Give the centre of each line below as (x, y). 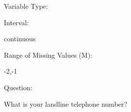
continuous (20, 39)
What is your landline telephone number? (66, 104)
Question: (18, 87)
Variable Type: (26, 6)
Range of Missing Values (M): (48, 55)
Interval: (16, 22)
